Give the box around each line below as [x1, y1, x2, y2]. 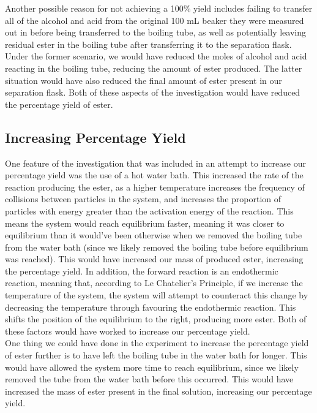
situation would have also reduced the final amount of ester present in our [5, 74, 282, 86]
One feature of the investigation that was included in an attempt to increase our [5, 156, 306, 169]
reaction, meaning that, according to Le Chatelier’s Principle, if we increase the [5, 276, 303, 289]
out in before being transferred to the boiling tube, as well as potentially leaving [5, 26, 306, 39]
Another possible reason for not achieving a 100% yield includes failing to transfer [5, 2, 313, 14]
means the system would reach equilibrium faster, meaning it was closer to [5, 216, 285, 229]
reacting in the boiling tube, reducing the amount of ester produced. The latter [5, 61, 302, 74]
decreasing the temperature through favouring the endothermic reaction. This [5, 300, 296, 313]
